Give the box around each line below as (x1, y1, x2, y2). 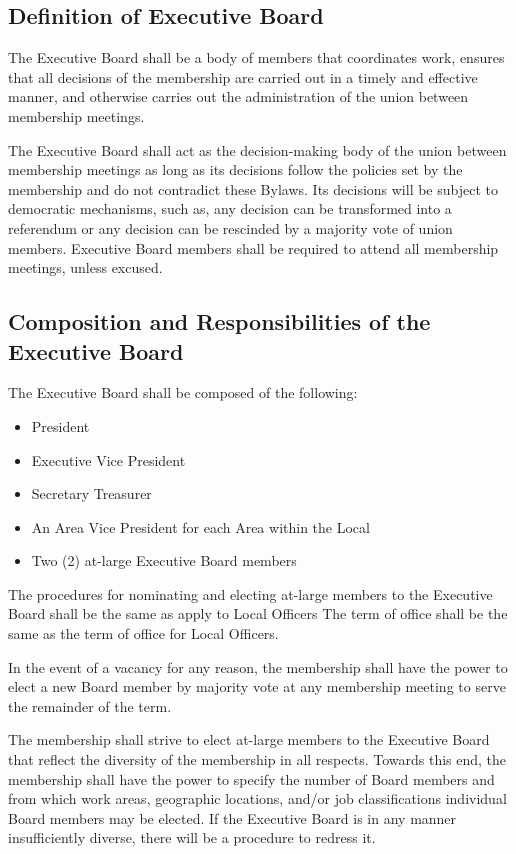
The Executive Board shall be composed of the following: (8, 382, 358, 403)
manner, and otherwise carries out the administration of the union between (8, 86, 469, 107)
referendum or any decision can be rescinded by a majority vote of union (8, 217, 453, 238)
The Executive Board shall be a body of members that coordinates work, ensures (8, 47, 505, 68)
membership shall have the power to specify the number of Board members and (8, 768, 495, 789)
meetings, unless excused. (8, 257, 163, 278)
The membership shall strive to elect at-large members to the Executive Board (8, 729, 490, 750)
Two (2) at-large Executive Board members (31, 550, 297, 571)
